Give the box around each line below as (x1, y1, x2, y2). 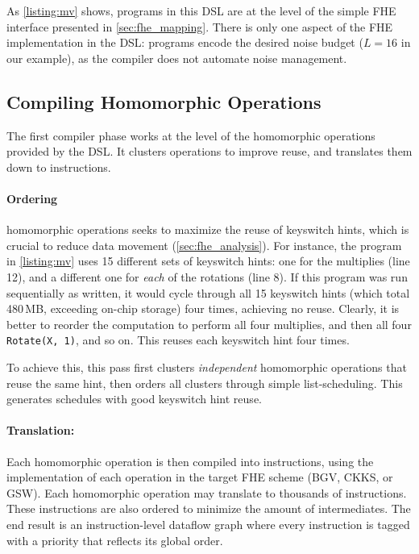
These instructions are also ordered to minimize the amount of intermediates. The (6, 500, 411, 517)
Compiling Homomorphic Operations (6, 89, 322, 114)
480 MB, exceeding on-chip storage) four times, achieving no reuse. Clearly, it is (6, 300, 400, 317)
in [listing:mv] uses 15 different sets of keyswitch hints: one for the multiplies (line (6, 252, 410, 269)
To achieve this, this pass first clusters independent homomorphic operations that (6, 358, 407, 375)
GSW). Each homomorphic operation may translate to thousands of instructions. (6, 484, 407, 501)
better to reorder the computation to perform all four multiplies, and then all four (6, 315, 412, 332)
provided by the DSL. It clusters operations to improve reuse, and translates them (6, 143, 413, 160)
